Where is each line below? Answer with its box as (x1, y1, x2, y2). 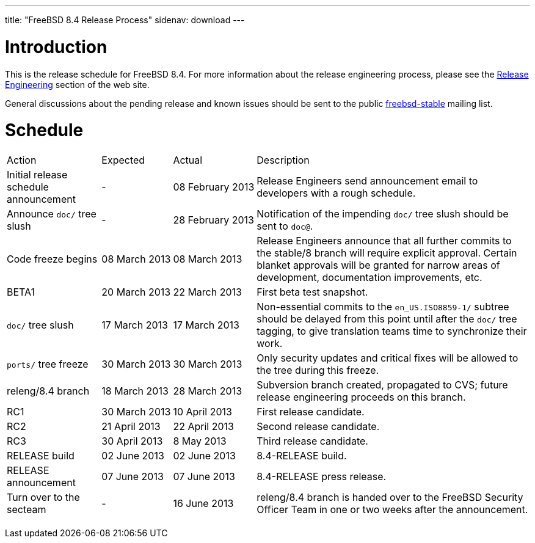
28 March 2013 (173, 385, 242, 397)
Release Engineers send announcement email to (257, 175, 478, 187)
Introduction (5, 36, 107, 57)
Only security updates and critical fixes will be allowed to (257, 352, 519, 364)
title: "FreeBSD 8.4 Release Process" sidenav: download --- (5, 15, 245, 25)
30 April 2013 (101, 435, 163, 447)
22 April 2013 (173, 420, 234, 432)
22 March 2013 (173, 286, 242, 298)
